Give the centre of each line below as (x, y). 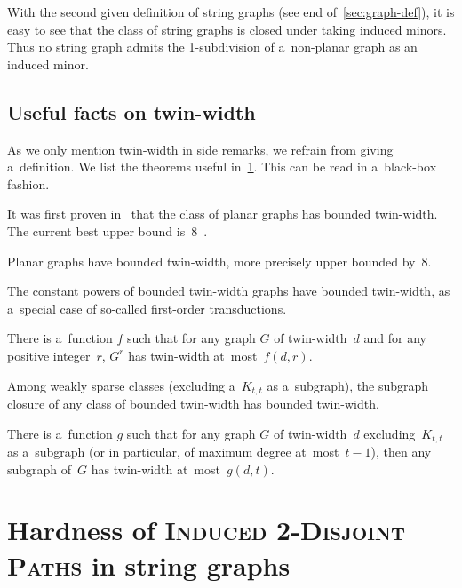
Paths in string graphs (149, 564)
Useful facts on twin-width (131, 111)
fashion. (28, 183)
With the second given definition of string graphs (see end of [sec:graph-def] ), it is (231, 12)
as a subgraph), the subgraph (348, 385)
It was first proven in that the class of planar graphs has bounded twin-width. (223, 214)
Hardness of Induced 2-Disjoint (207, 530)
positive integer (49, 355)
